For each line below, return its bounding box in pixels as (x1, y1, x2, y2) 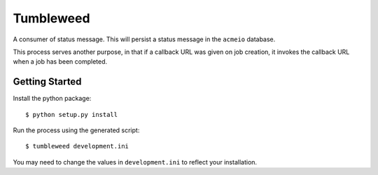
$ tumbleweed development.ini (25, 142, 129, 150)
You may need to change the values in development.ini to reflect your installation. (13, 157, 258, 166)
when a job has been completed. (13, 57, 108, 66)
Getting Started (13, 76, 82, 87)
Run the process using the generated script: (13, 126, 140, 134)
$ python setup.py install (25, 111, 118, 118)
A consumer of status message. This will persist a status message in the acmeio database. (13, 35, 276, 43)
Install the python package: (13, 94, 92, 103)
